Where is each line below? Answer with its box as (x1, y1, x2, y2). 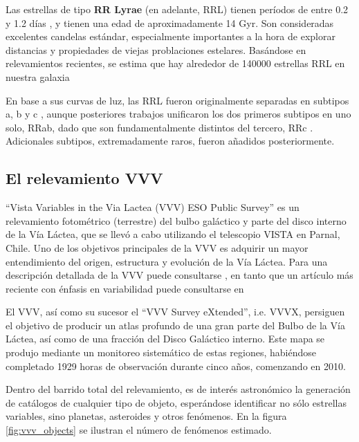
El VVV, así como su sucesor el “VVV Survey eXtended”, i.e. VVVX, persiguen (6, 304, 345, 319)
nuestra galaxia (6, 69, 70, 84)
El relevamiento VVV (6, 167, 163, 189)
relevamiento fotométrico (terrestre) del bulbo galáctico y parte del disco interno (6, 213, 347, 228)
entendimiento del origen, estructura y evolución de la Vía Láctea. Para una (6, 254, 328, 268)
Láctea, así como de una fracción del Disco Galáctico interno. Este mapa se (6, 331, 325, 346)
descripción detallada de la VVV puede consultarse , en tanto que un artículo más (6, 268, 353, 282)
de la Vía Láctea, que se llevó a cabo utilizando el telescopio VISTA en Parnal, (6, 227, 340, 241)
